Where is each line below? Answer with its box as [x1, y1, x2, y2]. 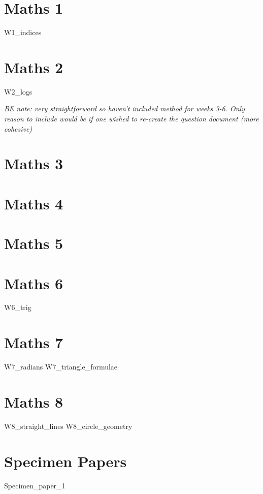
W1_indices [4, 27, 42, 38]
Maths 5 [4, 233, 63, 254]
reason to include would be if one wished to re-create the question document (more [4, 113, 259, 124]
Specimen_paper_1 [4, 480, 65, 490]
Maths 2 [4, 56, 63, 77]
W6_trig [4, 302, 31, 313]
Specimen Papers [4, 450, 127, 471]
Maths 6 [4, 272, 63, 293]
